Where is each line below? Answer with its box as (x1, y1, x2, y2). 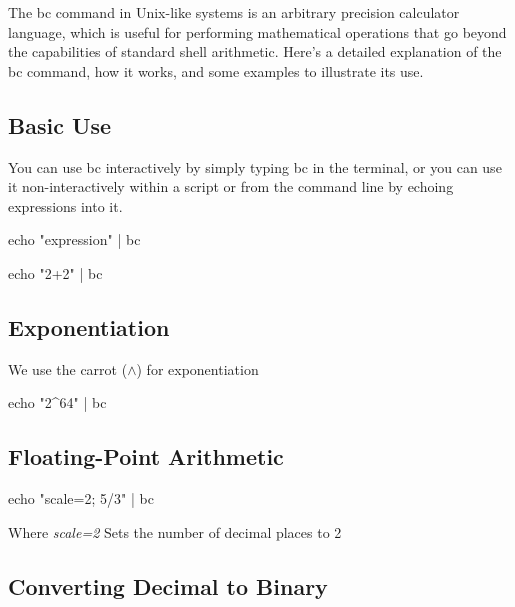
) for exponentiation (136, 358, 259, 379)
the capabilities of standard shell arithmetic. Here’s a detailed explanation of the (8, 41, 502, 62)
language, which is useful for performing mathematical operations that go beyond (8, 21, 507, 42)
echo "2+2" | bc (8, 262, 103, 283)
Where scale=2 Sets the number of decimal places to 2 (8, 521, 342, 542)
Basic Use (8, 109, 112, 140)
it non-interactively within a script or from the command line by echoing (8, 176, 454, 197)
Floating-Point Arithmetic (8, 441, 284, 472)
